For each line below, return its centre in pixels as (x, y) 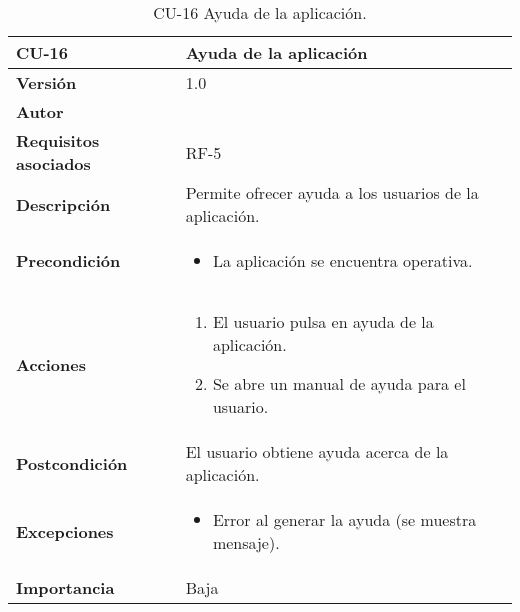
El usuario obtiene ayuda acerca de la (317, 451)
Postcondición (72, 463)
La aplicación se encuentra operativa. (342, 260)
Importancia (65, 587)
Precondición (68, 260)
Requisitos (58, 140)
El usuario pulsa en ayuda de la (323, 321)
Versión (46, 82)
